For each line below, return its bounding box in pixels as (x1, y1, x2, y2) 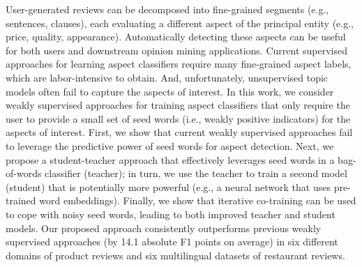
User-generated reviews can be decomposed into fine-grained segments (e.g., (6, 2, 329, 16)
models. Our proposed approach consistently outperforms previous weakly (6, 220, 322, 235)
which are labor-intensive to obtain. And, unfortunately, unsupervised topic (6, 70, 329, 84)
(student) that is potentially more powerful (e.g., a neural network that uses (6, 179, 331, 194)
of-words (6, 166, 42, 181)
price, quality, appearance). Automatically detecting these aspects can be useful (6, 29, 346, 44)
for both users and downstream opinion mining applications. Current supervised (6, 43, 347, 57)
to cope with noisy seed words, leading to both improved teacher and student (6, 206, 335, 221)
